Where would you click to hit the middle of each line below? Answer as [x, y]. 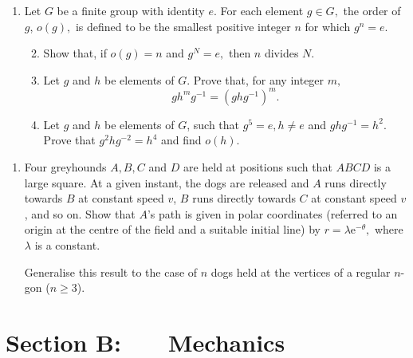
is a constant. [67, 245]
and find [181, 140]
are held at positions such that [258, 167]
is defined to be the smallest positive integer [183, 26]
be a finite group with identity [131, 10]
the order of [372, 10]
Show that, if [75, 53]
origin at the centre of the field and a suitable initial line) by [172, 229]
